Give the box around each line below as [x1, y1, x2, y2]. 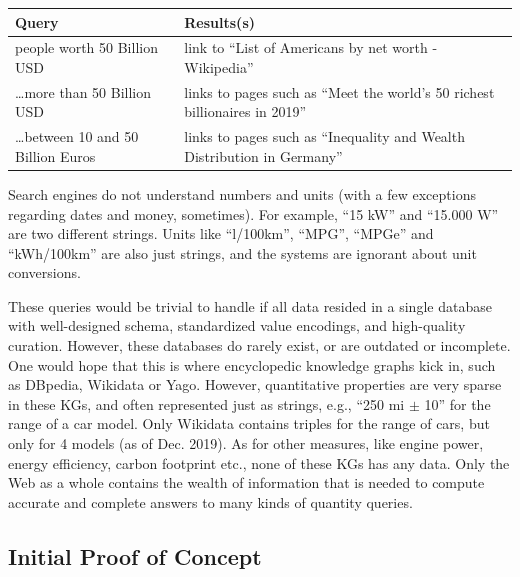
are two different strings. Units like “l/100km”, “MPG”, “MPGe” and [8, 223, 434, 244]
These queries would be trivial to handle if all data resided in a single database [8, 295, 492, 316]
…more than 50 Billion [15, 81, 152, 102]
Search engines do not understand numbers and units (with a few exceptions [8, 183, 476, 204]
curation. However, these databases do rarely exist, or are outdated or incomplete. [8, 335, 511, 356]
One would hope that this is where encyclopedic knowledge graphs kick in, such [8, 354, 496, 375]
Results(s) [184, 11, 255, 32]
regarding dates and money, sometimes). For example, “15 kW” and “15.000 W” [8, 203, 499, 224]
